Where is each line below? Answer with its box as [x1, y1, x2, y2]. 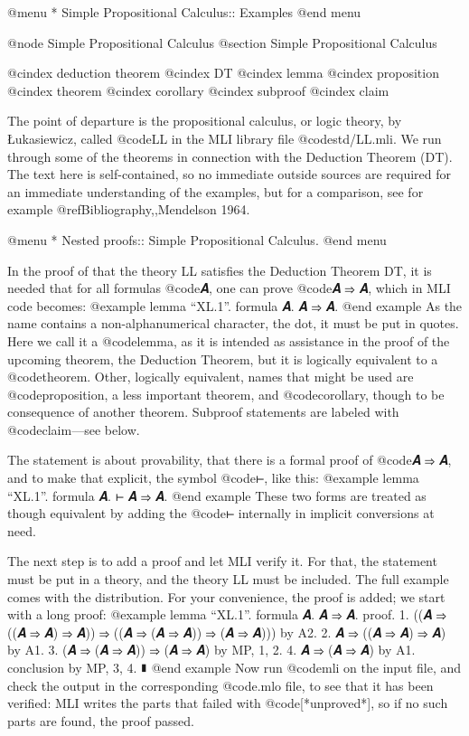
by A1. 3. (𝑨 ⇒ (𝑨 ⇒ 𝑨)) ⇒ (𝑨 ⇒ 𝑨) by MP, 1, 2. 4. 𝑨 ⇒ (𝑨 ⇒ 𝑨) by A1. [7, 640, 416, 659]
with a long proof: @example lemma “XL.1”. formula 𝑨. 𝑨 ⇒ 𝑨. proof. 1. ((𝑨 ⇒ [7, 605, 446, 624]
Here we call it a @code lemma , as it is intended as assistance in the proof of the [7, 331, 450, 350]
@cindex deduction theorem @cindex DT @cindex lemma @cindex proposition [7, 63, 439, 82]
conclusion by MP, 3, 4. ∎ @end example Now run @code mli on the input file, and [7, 658, 462, 676]
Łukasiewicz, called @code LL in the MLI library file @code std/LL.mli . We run [7, 128, 442, 147]
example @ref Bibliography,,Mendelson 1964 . [7, 200, 250, 219]
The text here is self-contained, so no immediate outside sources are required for [7, 165, 452, 184]
